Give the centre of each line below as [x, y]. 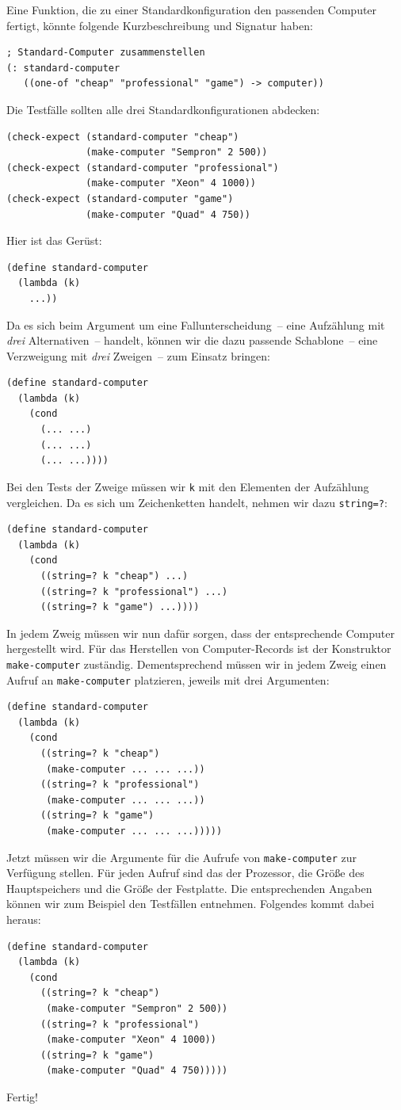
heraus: [24, 919]
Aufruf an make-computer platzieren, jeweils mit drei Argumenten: [168, 679]
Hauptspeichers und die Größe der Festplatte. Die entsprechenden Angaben [189, 888]
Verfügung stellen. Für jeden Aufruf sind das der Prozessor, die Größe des [185, 873]
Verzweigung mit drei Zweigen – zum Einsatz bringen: [138, 355]
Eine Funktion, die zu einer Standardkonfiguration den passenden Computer [192, 10]
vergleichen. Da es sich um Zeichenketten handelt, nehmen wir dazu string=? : [197, 502]
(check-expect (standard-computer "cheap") [123, 137]
